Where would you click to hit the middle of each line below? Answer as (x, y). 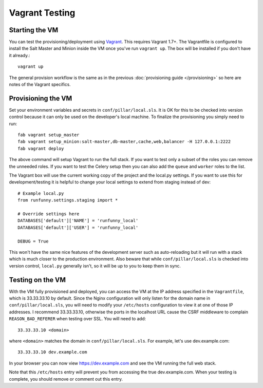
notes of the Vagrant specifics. (40, 84)
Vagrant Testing (42, 13)
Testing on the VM (37, 280)
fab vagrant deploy (41, 148)
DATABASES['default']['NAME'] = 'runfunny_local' (78, 221)
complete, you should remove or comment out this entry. (66, 379)
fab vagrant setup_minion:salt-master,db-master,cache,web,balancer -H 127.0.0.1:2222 (124, 142)
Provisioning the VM (41, 98)
